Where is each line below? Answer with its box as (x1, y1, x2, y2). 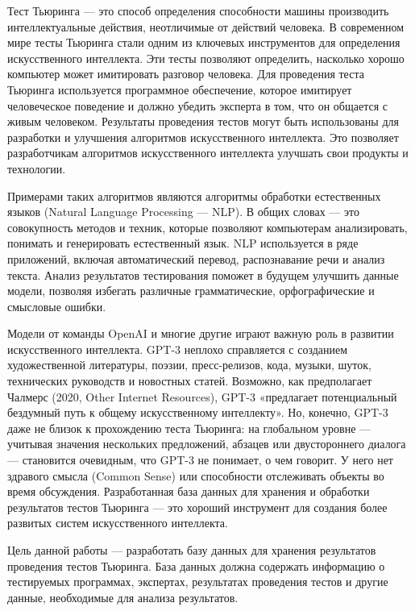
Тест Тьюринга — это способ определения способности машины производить (7, 2, 389, 19)
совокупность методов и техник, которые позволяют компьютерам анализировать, (7, 218, 408, 235)
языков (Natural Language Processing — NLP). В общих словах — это (7, 203, 359, 220)
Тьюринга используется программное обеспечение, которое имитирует (7, 81, 352, 98)
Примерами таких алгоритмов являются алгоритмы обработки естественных (7, 187, 381, 204)
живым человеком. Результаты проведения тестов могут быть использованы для (7, 113, 399, 130)
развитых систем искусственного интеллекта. (7, 514, 228, 531)
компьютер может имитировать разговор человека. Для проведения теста (7, 65, 364, 82)
